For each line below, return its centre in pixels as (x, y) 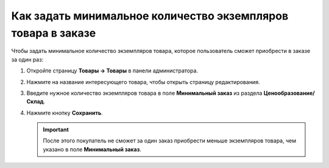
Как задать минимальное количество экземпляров (150, 16)
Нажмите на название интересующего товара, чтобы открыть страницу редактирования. (143, 82)
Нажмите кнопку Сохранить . (65, 113)
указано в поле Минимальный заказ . (92, 149)
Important (56, 130)
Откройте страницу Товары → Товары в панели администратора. (112, 71)
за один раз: (27, 59)
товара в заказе (54, 33)
